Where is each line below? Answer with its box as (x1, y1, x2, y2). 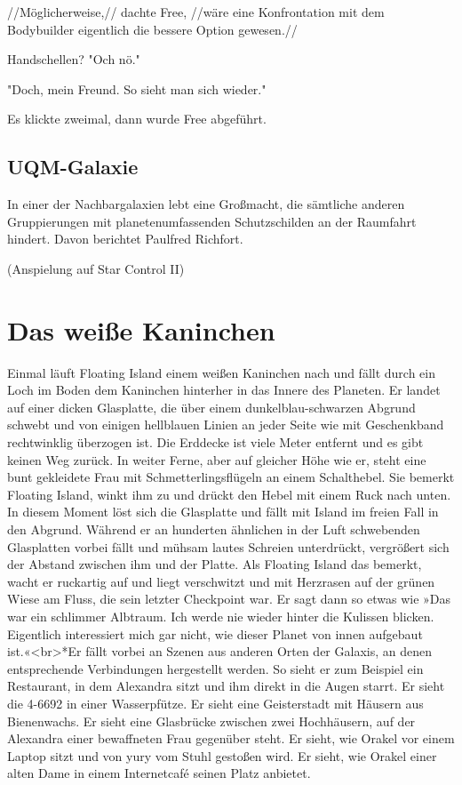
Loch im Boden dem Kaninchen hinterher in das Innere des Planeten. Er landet (7, 380, 441, 399)
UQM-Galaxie (7, 153, 139, 180)
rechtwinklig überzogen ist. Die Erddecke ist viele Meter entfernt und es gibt (7, 433, 424, 452)
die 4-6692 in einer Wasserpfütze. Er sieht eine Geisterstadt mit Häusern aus (7, 693, 424, 712)
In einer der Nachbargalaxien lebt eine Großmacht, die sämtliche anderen (7, 195, 405, 213)
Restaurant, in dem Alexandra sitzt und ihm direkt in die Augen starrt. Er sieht (7, 677, 445, 695)
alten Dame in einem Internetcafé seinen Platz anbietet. (7, 764, 311, 782)
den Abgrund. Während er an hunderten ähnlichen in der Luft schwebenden (7, 520, 420, 539)
